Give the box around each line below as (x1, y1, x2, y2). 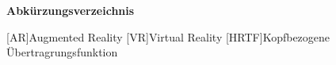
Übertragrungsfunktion (6, 44, 118, 60)
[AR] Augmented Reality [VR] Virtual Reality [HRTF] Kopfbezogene (6, 28, 330, 45)
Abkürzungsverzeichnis (6, 2, 135, 18)
